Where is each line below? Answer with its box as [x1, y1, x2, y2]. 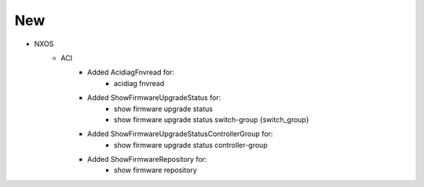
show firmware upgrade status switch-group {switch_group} [114, 114, 309, 124]
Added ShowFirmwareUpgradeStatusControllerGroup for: [87, 129, 273, 138]
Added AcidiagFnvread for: [87, 67, 174, 77]
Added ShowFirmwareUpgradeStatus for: [87, 93, 221, 102]
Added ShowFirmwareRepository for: [87, 155, 207, 164]
